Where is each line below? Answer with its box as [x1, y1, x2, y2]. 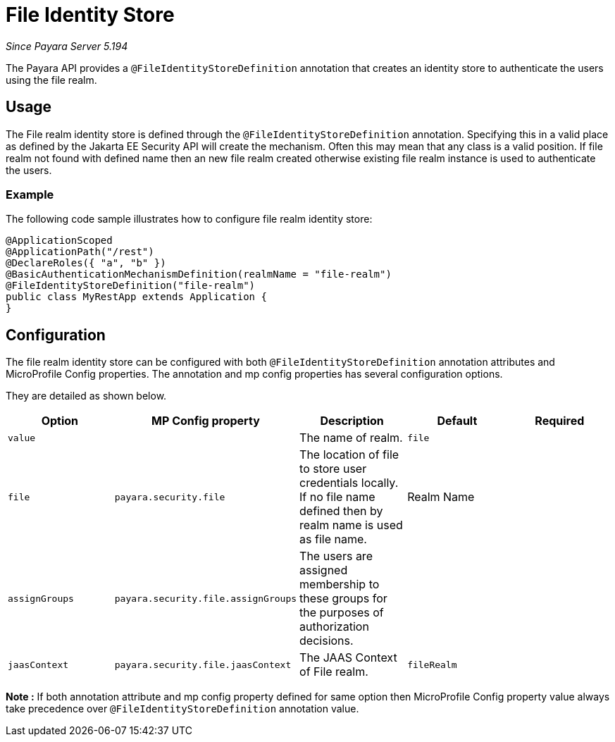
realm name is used [299, 518, 403, 533]
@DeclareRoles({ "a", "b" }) [6, 257, 166, 269]
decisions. [299, 633, 354, 648]
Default [437, 414, 478, 428]
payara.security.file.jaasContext [114, 659, 292, 670]
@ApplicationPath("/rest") [6, 246, 154, 258]
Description [320, 414, 384, 428]
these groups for [299, 591, 387, 606]
